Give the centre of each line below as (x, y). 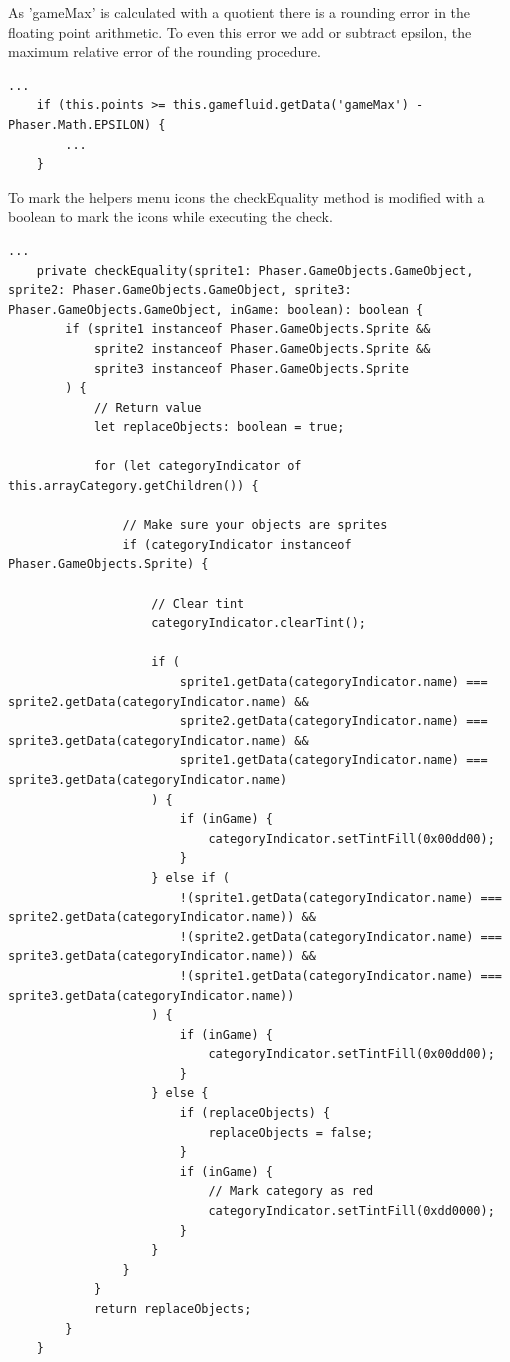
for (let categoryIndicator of (197, 466)
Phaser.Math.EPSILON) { (87, 124)
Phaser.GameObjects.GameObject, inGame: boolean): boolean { (216, 309)
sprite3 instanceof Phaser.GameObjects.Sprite (251, 368)
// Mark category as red (291, 1191)
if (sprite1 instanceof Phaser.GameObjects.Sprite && (248, 329)
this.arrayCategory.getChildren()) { (133, 486)
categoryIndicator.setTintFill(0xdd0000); (351, 1211)
